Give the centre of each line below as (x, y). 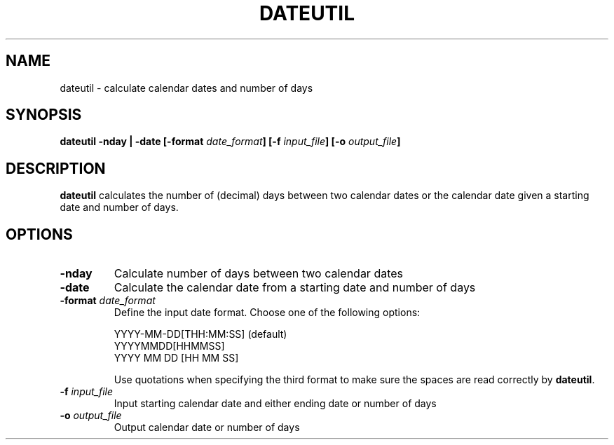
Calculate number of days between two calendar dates (259, 274)
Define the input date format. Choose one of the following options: (267, 313)
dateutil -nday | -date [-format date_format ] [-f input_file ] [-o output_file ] (230, 142)
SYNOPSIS (44, 115)
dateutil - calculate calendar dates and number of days (186, 88)
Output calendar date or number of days (207, 427)
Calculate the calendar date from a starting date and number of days (295, 288)
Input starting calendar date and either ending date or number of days (275, 404)
